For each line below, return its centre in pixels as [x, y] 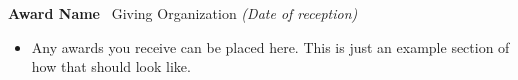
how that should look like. [111, 66]
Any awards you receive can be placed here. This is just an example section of [270, 46]
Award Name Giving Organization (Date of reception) [183, 13]
